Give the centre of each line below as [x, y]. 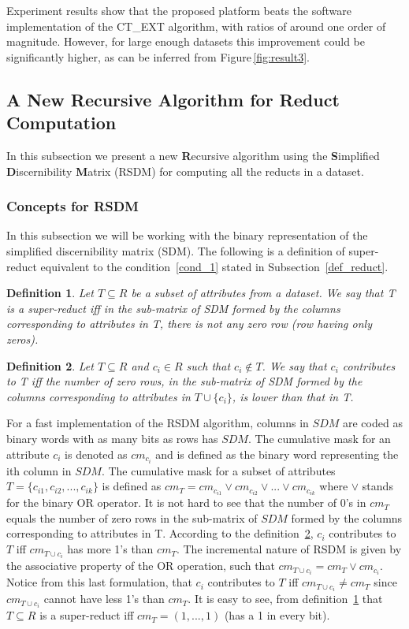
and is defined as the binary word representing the [277, 454]
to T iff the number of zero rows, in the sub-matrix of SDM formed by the [184, 381]
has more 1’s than [110, 549]
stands [377, 486]
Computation [61, 123]
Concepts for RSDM [73, 206]
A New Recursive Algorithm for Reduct [173, 99]
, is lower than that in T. [293, 396]
